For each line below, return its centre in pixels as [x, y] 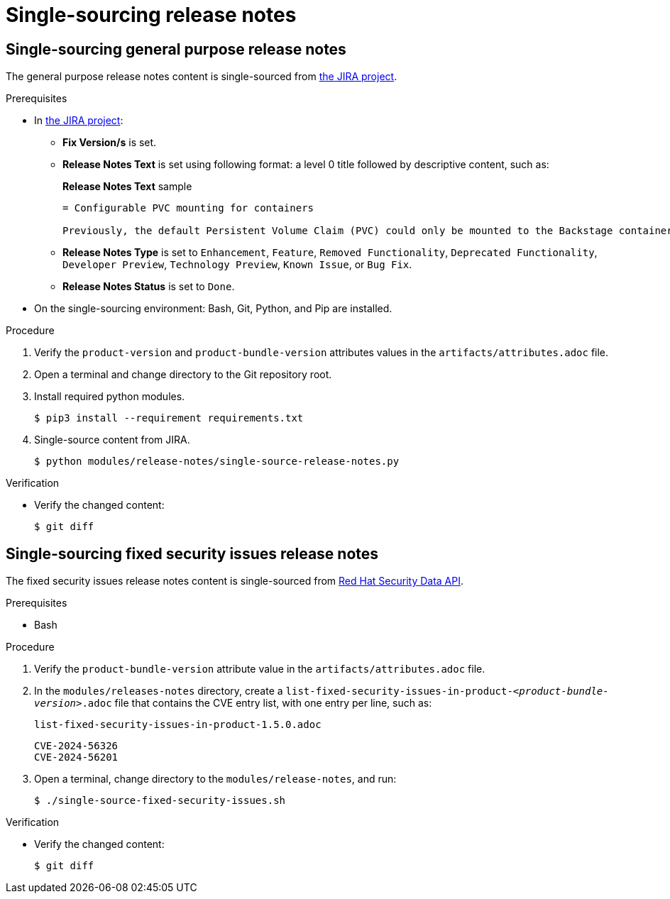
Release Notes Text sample [127, 187]
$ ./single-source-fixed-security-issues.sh [160, 801]
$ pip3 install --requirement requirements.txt [169, 418]
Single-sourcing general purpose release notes [176, 49]
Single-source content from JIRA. [112, 440]
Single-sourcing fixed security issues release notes [192, 553]
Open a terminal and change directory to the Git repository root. [183, 375]
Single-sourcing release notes [151, 15]
